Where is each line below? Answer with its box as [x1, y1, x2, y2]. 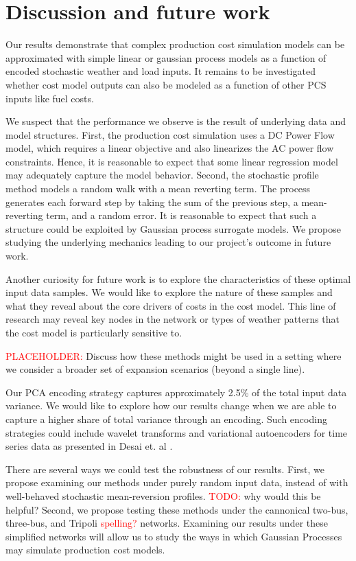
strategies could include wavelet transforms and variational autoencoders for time [5, 425, 348, 439]
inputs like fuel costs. [5, 91, 94, 105]
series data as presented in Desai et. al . [5, 439, 173, 453]
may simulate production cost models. [5, 542, 165, 557]
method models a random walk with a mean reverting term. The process [5, 181, 311, 196]
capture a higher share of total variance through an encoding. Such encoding [5, 411, 327, 426]
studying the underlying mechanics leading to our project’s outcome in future [5, 235, 331, 249]
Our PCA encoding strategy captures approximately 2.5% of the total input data [5, 385, 347, 399]
